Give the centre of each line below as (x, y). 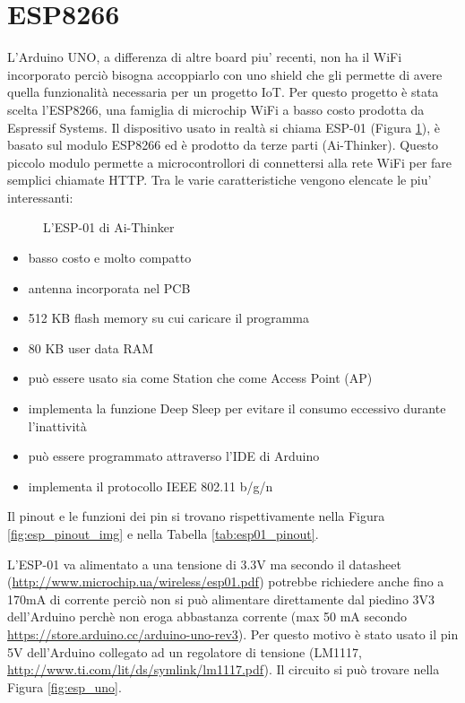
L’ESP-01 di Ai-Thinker (109, 227)
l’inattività (57, 425)
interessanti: (40, 197)
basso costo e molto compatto (110, 258)
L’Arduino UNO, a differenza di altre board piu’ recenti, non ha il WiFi (205, 57)
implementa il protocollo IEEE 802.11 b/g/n (151, 486)
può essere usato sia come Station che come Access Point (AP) (200, 378)
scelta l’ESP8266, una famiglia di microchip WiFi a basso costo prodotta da (216, 109)
